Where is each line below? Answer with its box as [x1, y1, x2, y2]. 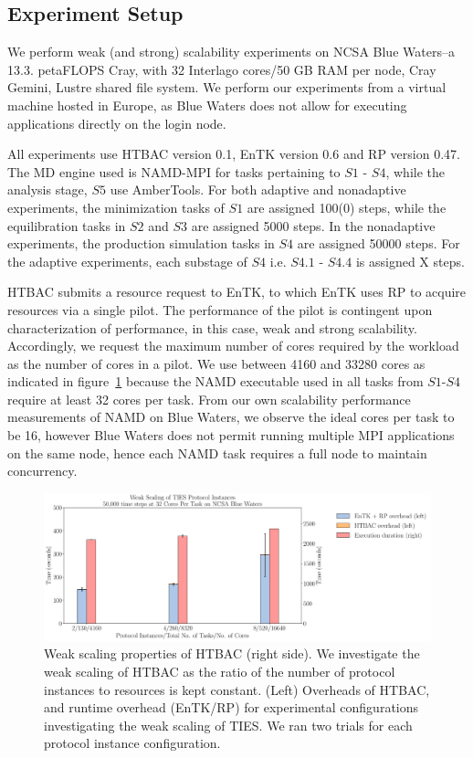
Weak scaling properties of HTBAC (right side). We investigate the [44, 644, 420, 663]
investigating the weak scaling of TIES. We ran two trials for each [44, 715, 413, 734]
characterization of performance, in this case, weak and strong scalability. [7, 318, 417, 337]
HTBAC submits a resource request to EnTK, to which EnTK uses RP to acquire [7, 282, 467, 301]
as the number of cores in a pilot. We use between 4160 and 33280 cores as [7, 353, 426, 373]
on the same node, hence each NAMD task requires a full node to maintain [7, 443, 427, 462]
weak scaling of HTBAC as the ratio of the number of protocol [44, 661, 395, 680]
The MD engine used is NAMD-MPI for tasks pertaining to [7, 162, 341, 181]
